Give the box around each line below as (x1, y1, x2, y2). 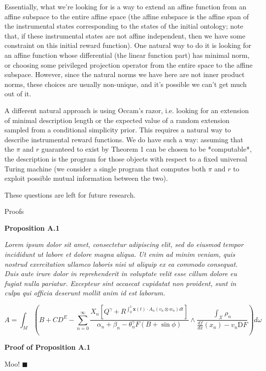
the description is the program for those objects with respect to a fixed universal (4, 153, 247, 164)
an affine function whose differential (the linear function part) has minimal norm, (4, 49, 250, 60)
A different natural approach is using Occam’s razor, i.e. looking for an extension (4, 105, 249, 115)
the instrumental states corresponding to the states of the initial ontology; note (4, 21, 243, 31)
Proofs (4, 206, 24, 216)
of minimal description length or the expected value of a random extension (4, 115, 230, 125)
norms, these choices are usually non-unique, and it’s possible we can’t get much (4, 79, 247, 89)
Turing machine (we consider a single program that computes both (4, 163, 206, 173)
